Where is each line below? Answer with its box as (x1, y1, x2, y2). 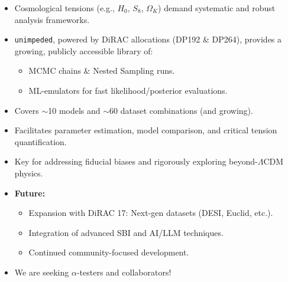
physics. (14, 167, 43, 179)
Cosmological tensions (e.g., (14, 2, 115, 14)
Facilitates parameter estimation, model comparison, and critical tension (14, 124, 277, 136)
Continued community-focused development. (28, 246, 189, 258)
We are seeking (14, 265, 69, 278)
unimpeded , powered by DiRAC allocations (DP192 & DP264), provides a (14, 33, 282, 45)
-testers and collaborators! (76, 265, 171, 278)
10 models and (48, 104, 101, 116)
